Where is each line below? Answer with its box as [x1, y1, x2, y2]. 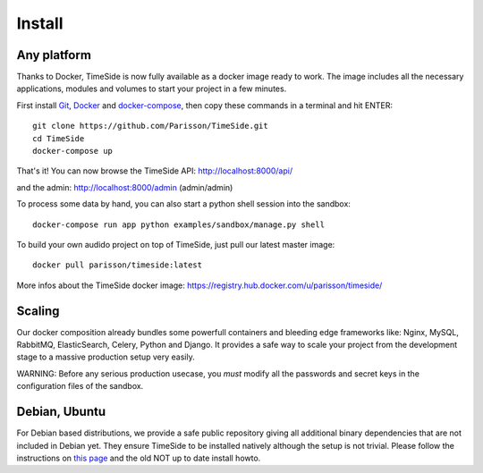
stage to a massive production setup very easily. [16, 351, 196, 362]
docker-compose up [32, 146, 114, 156]
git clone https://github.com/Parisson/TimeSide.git [32, 121, 268, 131]
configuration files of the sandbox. [16, 381, 144, 392]
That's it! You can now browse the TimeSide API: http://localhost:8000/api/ [16, 165, 293, 176]
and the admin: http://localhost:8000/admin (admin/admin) [16, 182, 233, 192]
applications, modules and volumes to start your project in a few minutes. [16, 83, 287, 94]
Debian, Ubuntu [16, 404, 106, 419]
